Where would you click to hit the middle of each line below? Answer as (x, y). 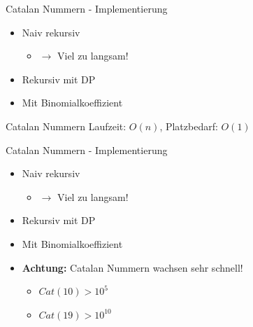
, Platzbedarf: (189, 126)
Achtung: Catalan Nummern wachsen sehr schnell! (132, 267)
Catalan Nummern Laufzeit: (66, 126)
